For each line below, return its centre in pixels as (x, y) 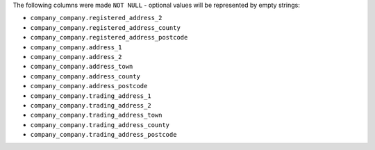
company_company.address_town (82, 67)
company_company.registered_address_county (105, 27)
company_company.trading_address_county (100, 125)
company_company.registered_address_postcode (109, 37)
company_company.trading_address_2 (91, 105)
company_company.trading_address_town (96, 115)
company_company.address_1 (76, 47)
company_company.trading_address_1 (91, 96)
